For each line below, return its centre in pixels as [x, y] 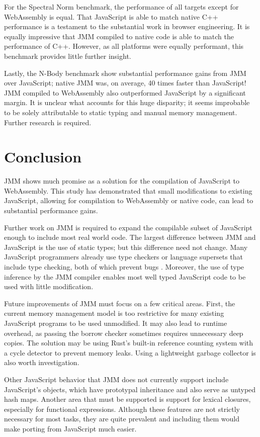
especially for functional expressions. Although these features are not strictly [122, 409]
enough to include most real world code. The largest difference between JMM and [130, 237]
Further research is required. [48, 122]
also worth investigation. [42, 362]
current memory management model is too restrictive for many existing [114, 313]
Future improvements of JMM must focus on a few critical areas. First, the [120, 303]
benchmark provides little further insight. [68, 56]
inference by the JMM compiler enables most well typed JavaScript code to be [125, 276]
